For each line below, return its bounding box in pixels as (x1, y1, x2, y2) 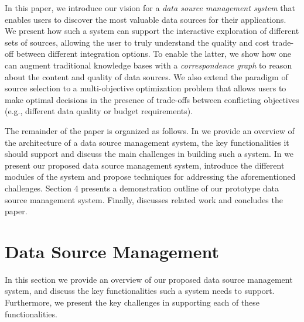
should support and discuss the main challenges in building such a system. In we (5, 148, 294, 160)
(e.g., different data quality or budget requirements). (5, 105, 193, 117)
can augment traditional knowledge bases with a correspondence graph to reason (5, 59, 292, 71)
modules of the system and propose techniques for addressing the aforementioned (5, 170, 296, 183)
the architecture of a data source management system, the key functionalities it (5, 136, 289, 148)
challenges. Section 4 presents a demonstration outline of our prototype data (5, 181, 279, 194)
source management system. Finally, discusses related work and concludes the (5, 193, 283, 205)
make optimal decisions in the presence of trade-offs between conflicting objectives (5, 93, 299, 105)
